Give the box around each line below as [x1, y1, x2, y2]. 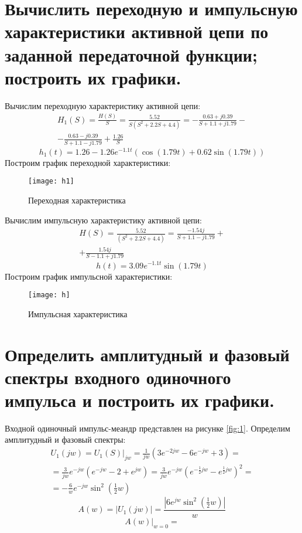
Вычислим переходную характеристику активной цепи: [5, 99, 201, 111]
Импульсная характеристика [28, 307, 128, 320]
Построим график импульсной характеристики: [5, 270, 173, 282]
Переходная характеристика [28, 193, 126, 206]
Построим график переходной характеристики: [5, 156, 171, 168]
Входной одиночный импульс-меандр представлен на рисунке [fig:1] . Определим [5, 422, 290, 434]
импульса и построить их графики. [5, 388, 275, 412]
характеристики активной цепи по [5, 19, 269, 43]
